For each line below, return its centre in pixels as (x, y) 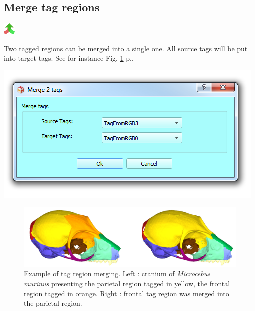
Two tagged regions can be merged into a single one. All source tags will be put (126, 48)
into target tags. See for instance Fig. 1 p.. (69, 58)
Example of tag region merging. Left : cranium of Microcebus (117, 273)
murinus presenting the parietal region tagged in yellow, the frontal (127, 283)
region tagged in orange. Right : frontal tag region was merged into (127, 293)
